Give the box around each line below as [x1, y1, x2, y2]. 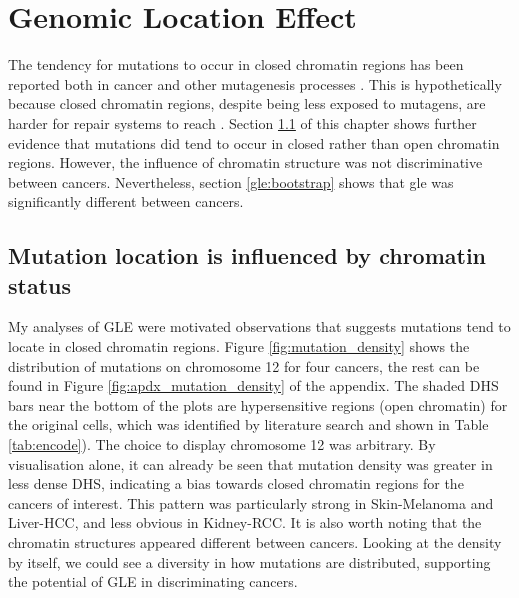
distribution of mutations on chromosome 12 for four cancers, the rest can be [8, 355, 480, 376]
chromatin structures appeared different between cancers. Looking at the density [8, 532, 502, 552]
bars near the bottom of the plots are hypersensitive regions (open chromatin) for [8, 394, 508, 415]
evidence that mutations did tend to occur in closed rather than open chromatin [8, 132, 500, 153]
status [8, 269, 71, 300]
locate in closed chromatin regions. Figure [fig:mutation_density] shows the [8, 336, 470, 357]
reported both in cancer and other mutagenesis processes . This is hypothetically [8, 73, 502, 94]
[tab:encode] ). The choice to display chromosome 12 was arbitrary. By [8, 434, 436, 455]
